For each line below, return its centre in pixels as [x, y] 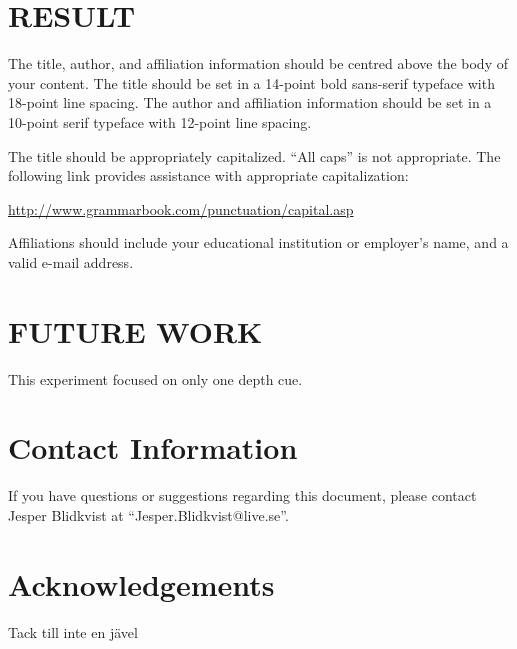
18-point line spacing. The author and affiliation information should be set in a [250, 102]
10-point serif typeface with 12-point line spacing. [160, 121]
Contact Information [153, 447]
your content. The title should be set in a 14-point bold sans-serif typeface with [251, 82]
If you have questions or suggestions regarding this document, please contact [242, 495]
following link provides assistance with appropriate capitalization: [208, 175]
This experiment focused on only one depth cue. [155, 378]
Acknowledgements [141, 583]
